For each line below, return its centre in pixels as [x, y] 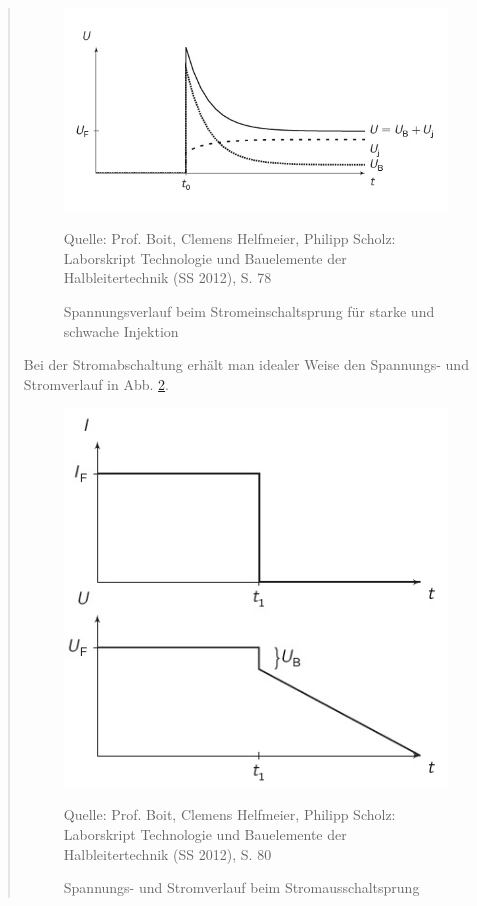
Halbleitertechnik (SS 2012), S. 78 [167, 277]
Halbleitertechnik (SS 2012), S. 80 [167, 853]
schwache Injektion [121, 330]
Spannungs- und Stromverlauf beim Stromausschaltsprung [241, 887]
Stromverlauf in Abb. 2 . [96, 383]
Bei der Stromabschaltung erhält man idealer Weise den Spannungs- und [246, 364]
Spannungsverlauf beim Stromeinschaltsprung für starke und [249, 311]
